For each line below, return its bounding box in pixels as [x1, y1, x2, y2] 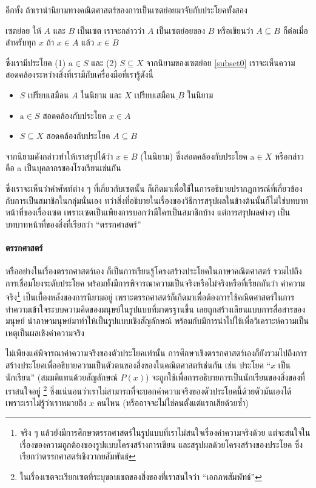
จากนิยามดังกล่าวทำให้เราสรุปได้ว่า [5, 149, 113, 162]
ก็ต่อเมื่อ [283, 24, 308, 36]
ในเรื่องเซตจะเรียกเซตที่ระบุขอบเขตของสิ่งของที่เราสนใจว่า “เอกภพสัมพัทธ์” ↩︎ [19, 470, 262, 483]
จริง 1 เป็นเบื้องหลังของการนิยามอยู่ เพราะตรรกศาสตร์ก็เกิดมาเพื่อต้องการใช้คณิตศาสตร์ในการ [5, 289, 295, 303]
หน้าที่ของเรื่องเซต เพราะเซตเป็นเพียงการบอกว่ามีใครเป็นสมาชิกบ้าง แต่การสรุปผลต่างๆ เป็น [5, 206, 291, 219]
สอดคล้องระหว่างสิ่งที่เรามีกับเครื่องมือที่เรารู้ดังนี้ [5, 68, 153, 81]
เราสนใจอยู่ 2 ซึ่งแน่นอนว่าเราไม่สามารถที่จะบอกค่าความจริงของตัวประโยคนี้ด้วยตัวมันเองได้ [5, 383, 292, 397]
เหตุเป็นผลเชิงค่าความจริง [5, 326, 84, 339]
